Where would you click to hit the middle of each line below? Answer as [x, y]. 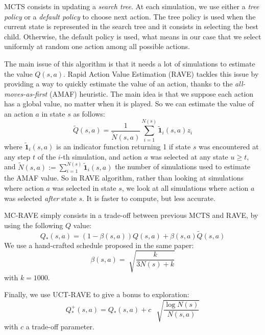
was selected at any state [189, 156]
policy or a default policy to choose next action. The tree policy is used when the [130, 16]
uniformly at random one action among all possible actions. [97, 46]
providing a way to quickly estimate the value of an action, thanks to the [118, 84]
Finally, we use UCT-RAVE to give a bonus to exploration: [97, 294]
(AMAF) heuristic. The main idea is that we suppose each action [151, 93]
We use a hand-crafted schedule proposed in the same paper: [99, 245]
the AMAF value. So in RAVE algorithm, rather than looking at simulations [124, 178]
